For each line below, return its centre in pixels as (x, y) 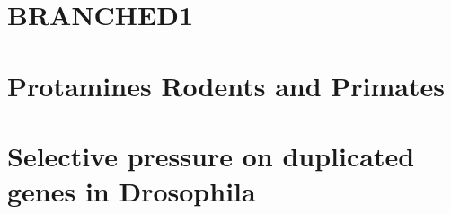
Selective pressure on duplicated (211, 155)
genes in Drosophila (132, 191)
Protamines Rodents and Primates (226, 85)
